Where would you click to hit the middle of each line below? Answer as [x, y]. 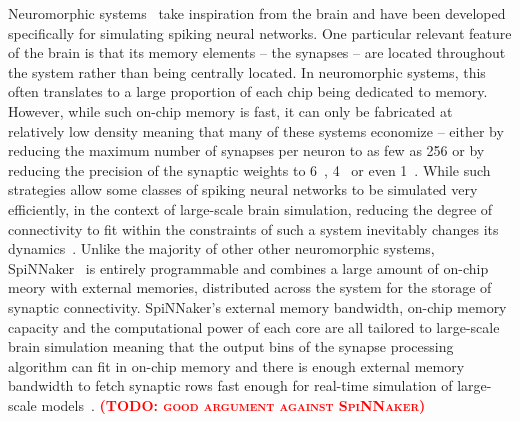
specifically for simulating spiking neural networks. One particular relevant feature [260, 32]
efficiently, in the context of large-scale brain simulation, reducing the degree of [250, 208]
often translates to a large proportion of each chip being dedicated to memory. [248, 91]
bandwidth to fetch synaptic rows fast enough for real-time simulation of [230, 385]
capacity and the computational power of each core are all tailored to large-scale [254, 326]
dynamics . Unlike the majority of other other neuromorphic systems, [221, 248]
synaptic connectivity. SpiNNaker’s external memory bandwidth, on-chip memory [257, 306]
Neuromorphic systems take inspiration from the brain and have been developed [257, 13]
